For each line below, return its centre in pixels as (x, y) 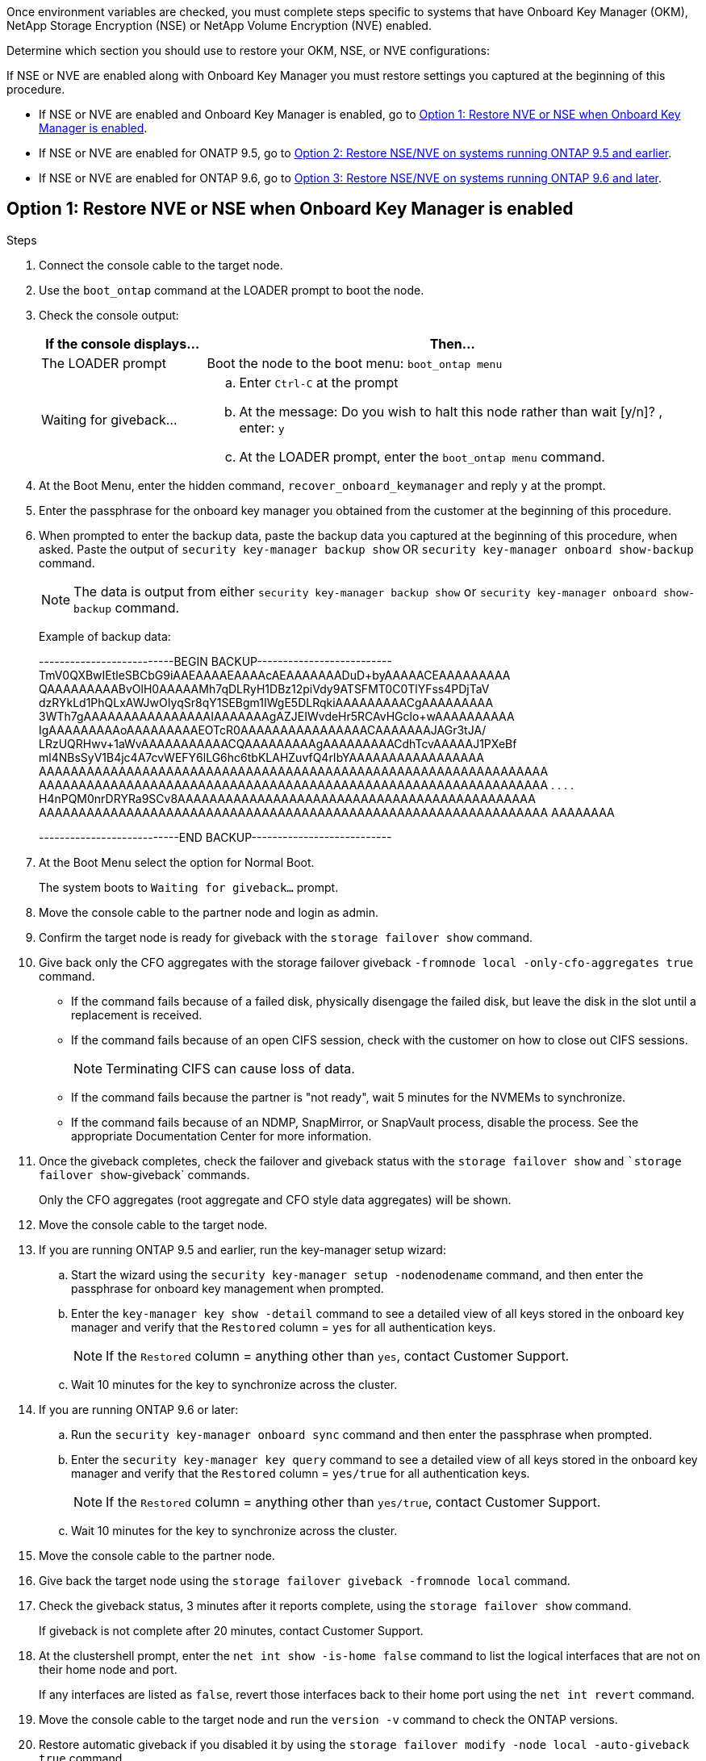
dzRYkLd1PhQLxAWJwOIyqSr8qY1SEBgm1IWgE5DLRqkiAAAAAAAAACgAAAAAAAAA (266, 702)
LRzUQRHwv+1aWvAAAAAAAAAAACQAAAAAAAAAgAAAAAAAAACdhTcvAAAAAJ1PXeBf (278, 743)
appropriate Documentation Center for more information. (221, 1136)
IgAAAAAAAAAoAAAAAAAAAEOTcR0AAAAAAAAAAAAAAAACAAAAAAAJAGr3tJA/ (263, 730)
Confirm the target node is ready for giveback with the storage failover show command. (286, 937)
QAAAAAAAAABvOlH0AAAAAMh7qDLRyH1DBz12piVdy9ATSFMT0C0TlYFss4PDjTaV (264, 688)
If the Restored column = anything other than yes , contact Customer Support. (338, 1355)
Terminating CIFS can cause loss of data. (230, 1068)
